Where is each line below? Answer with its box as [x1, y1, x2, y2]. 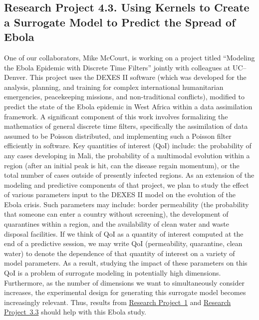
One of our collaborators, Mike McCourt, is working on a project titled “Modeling [4, 52, 255, 62]
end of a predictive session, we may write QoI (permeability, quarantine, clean [4, 238, 243, 249]
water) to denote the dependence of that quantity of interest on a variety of [4, 248, 235, 258]
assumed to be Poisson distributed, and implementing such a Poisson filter [4, 130, 232, 141]
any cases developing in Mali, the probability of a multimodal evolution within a [4, 150, 250, 160]
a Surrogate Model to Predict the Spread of [4, 14, 236, 29]
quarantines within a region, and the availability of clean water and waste [4, 219, 230, 229]
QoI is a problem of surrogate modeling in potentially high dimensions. [4, 268, 221, 278]
